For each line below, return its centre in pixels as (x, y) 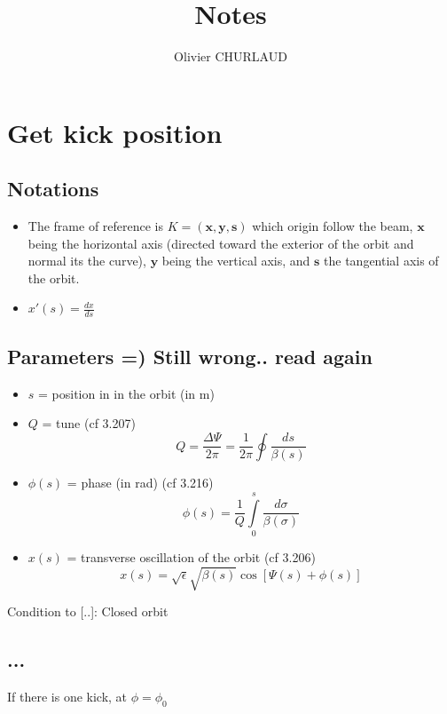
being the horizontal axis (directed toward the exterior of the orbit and (221, 243)
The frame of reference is (96, 226)
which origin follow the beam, (333, 226)
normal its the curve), (87, 261)
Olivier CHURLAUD (231, 56)
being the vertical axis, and (236, 261)
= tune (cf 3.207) (89, 423)
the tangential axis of (381, 261)
